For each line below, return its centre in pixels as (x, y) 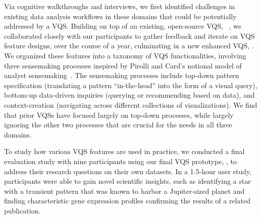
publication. (22, 210)
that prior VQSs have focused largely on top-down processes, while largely (119, 115)
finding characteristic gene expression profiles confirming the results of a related (127, 201)
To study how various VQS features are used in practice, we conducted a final (124, 151)
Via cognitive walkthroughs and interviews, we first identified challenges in (119, 6)
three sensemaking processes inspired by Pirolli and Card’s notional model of (123, 65)
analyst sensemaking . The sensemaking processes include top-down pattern (122, 75)
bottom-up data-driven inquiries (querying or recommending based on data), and (129, 95)
